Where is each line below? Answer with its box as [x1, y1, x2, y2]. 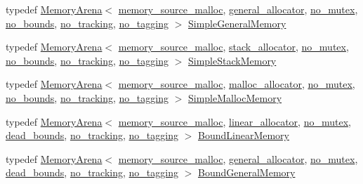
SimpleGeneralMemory [187, 15, 286, 30]
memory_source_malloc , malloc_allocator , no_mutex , [118, 77, 355, 91]
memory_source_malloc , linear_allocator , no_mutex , [118, 114, 351, 129]
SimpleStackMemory [187, 53, 277, 67]
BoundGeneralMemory [197, 165, 296, 180]
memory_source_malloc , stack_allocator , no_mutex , [118, 39, 349, 54]
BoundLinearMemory [197, 128, 289, 143]
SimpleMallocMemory [187, 90, 282, 105]
